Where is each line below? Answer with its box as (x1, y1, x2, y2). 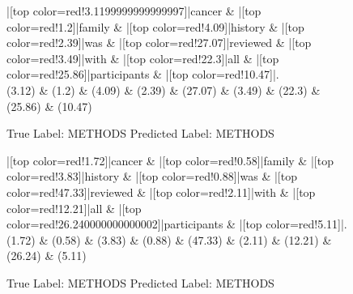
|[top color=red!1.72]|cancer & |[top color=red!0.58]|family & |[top (6, 151, 334, 168)
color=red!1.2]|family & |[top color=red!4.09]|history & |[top (6, 18, 304, 35)
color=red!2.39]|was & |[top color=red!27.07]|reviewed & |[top (6, 34, 312, 51)
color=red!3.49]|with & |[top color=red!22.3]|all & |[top (6, 49, 279, 66)
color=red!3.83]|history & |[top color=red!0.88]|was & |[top (6, 168, 297, 185)
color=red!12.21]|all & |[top (6, 199, 142, 216)
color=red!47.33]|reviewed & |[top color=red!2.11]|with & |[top (6, 183, 316, 200)
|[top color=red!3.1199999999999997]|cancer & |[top (6, 2, 262, 19)
